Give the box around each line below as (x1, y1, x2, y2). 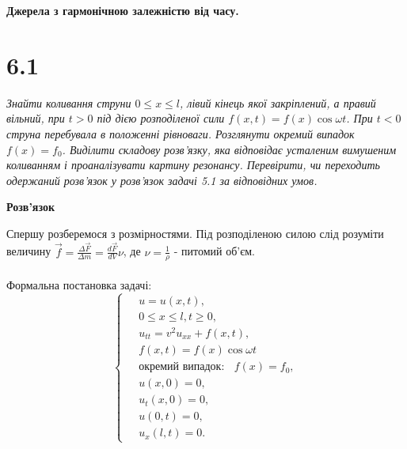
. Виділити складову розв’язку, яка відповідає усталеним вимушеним (62, 141, 397, 157)
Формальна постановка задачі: (6, 276, 152, 292)
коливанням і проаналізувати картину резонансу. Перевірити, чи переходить (6, 157, 380, 173)
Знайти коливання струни (6, 94, 131, 111)
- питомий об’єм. (173, 243, 255, 259)
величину (6, 243, 51, 259)
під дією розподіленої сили (97, 110, 225, 126)
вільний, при (6, 110, 65, 126)
